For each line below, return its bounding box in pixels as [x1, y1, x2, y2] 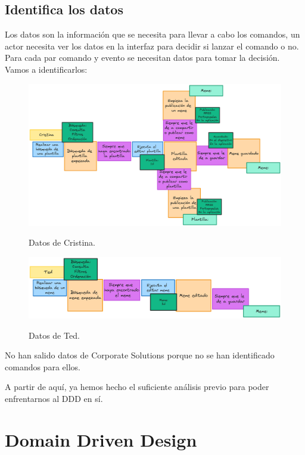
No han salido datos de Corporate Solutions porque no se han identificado [5, 349, 275, 361]
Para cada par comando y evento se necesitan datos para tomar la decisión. [5, 51, 280, 64]
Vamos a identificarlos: [5, 63, 88, 75]
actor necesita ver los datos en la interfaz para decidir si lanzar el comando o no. [5, 39, 299, 52]
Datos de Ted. [29, 329, 80, 341]
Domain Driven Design [5, 427, 197, 451]
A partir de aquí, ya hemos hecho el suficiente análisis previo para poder [5, 380, 269, 393]
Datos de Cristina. [29, 236, 95, 249]
